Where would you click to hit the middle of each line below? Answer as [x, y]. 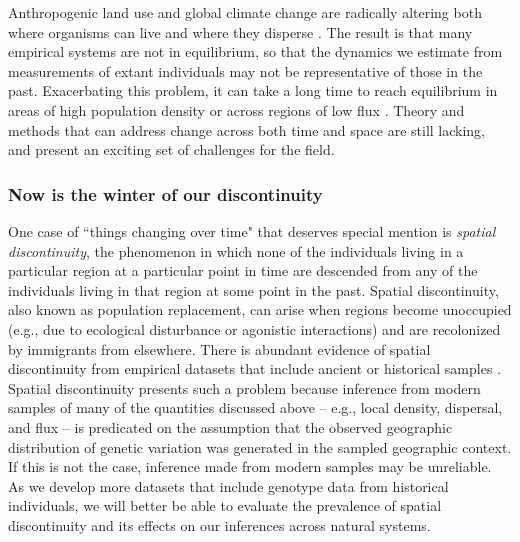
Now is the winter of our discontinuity [165, 193]
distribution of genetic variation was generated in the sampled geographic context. [260, 446]
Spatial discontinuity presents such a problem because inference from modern [244, 387]
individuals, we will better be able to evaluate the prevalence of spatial [225, 505]
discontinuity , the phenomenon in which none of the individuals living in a [236, 250]
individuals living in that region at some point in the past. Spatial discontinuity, [253, 289]
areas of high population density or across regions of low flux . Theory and [236, 109]
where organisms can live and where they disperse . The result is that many [240, 31]
